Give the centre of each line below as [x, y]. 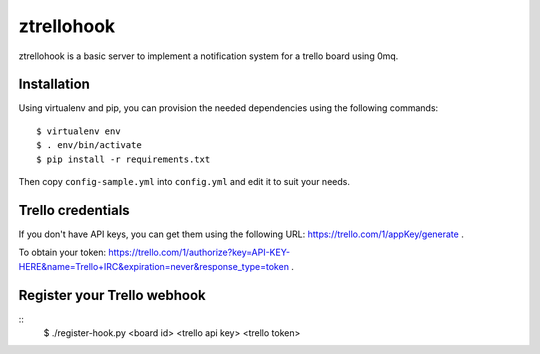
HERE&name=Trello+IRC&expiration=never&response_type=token [154, 266]
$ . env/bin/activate [89, 145]
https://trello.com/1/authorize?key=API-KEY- [199, 252]
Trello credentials [74, 210]
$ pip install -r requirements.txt [123, 159]
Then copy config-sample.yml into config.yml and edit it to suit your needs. [184, 182]
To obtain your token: [62, 252]
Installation [54, 84]
